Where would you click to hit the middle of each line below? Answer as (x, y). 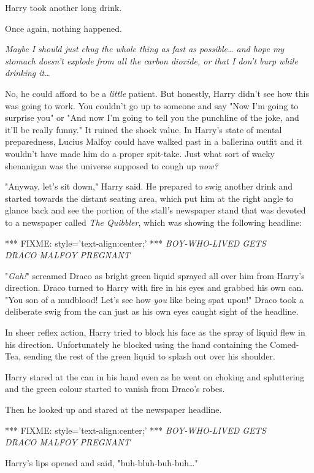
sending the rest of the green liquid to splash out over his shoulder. (149, 356)
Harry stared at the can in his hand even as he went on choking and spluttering (155, 376)
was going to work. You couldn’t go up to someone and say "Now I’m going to (152, 105)
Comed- (284, 344)
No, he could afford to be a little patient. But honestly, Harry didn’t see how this (157, 93)
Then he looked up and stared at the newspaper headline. (113, 410)
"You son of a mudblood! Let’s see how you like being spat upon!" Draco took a (154, 299)
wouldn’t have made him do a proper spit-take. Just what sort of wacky (140, 153)
